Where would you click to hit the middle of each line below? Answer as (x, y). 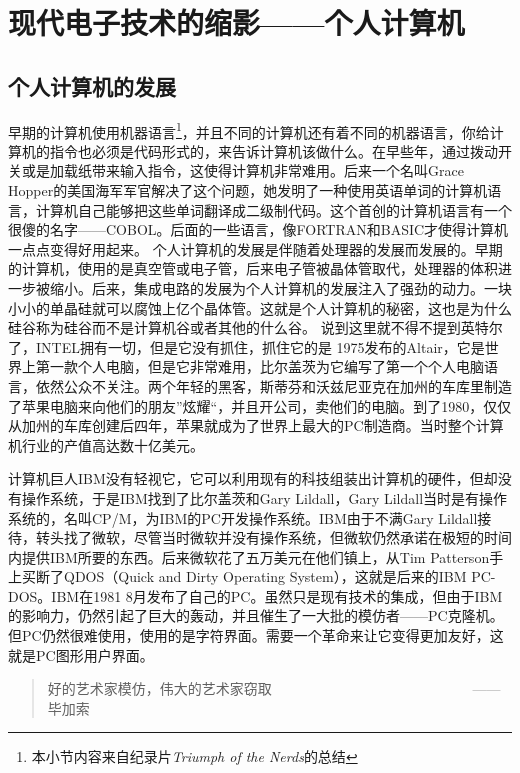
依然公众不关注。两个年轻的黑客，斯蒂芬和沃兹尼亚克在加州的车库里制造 (273, 385)
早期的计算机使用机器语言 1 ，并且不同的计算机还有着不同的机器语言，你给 (249, 130)
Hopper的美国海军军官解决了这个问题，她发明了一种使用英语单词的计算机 (248, 190)
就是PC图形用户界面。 (81, 654)
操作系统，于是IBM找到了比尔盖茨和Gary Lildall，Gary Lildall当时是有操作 (264, 497)
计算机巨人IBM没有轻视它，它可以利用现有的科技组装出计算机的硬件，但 (246, 478)
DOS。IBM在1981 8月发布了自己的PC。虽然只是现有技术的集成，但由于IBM (255, 595)
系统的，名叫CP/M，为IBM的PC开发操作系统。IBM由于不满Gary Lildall (243, 517)
